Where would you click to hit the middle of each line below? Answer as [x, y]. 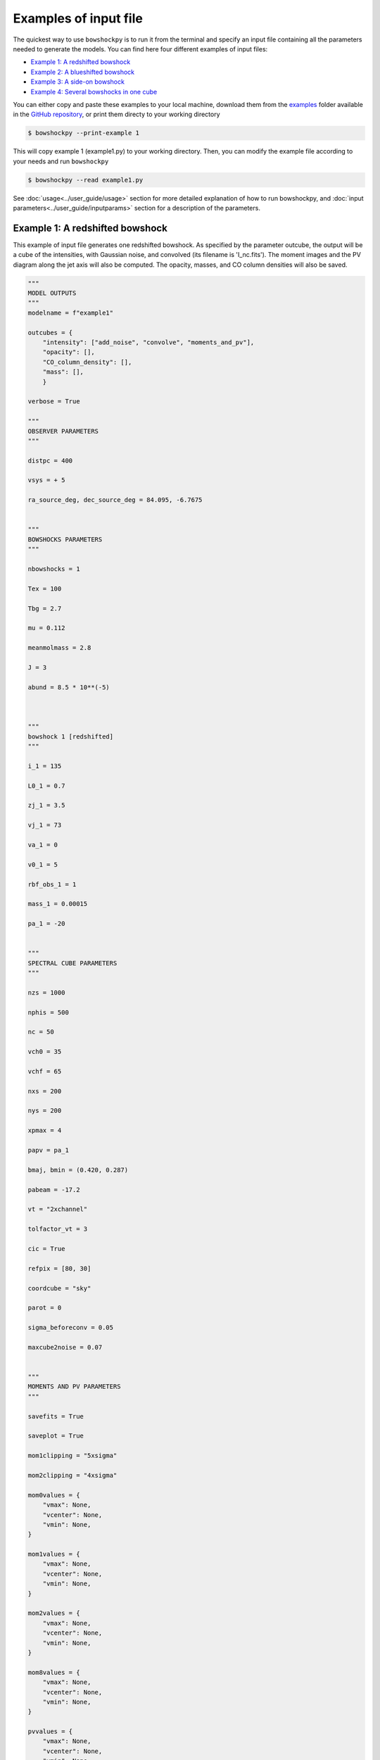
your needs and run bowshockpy [61, 161]
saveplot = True [56, 1436]
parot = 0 [45, 1308]
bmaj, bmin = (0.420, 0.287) [78, 1170]
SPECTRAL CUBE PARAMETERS [72, 963]
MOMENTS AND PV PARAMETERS [74, 1387]
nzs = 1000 [46, 992]
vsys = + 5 [46, 480]
